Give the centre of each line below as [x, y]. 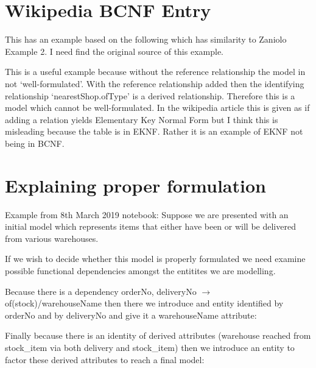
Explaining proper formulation [135, 185]
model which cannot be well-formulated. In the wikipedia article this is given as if [157, 108]
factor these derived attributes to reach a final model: [105, 359]
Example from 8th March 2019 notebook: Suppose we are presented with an [147, 214]
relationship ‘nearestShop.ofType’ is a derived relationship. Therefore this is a [150, 95]
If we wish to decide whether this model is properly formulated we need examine [155, 259]
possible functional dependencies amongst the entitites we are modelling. [140, 270]
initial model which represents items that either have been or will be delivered [150, 226]
